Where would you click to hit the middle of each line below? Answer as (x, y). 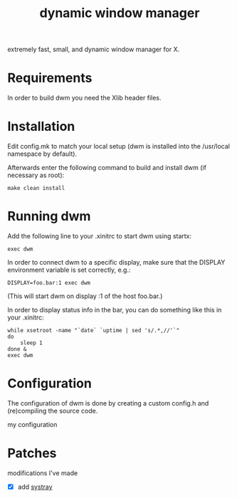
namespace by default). (42, 154)
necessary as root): (36, 175)
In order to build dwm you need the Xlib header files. (84, 98)
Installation (41, 127)
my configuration (32, 424)
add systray (35, 487)
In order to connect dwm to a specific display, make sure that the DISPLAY (116, 262)
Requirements (50, 78)
